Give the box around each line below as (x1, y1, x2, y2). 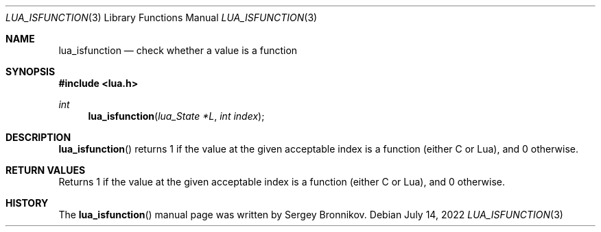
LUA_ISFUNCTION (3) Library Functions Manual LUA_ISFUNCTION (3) (5, 12, 318, 23)
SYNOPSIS (5, 66, 56, 77)
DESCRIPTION (5, 131, 71, 143)
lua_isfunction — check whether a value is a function (58, 44, 298, 56)
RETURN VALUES (5, 164, 86, 176)
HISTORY (5, 197, 49, 209)
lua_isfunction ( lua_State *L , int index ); (88, 110, 265, 122)
